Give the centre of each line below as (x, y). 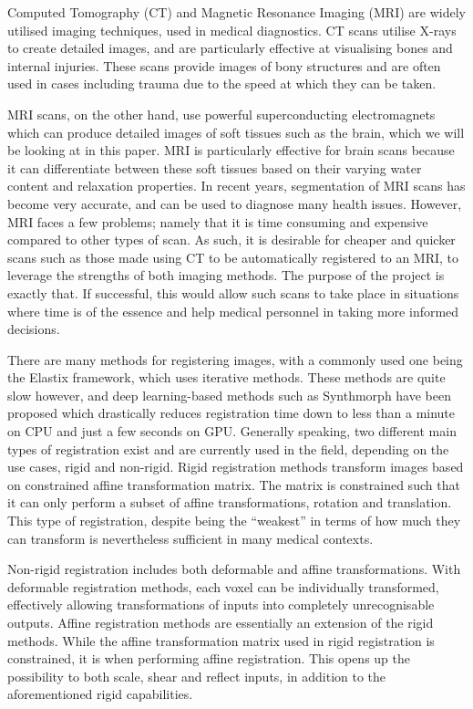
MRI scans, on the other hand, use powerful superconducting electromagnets (221, 114)
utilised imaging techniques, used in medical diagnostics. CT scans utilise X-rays (232, 30)
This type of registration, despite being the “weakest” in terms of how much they (234, 521)
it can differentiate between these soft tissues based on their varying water (215, 167)
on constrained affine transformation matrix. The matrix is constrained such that (234, 484)
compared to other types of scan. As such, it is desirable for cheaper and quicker (231, 240)
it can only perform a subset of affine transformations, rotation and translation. (230, 502)
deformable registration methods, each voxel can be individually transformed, (223, 586)
